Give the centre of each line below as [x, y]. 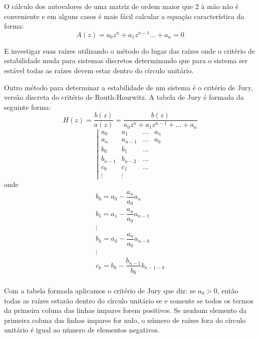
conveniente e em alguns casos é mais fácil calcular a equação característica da [124, 16]
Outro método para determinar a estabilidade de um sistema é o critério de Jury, [128, 87]
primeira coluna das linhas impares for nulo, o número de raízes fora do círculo [125, 320]
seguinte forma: [28, 107]
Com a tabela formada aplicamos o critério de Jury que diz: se [100, 290]
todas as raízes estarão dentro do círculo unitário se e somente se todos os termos [129, 300]
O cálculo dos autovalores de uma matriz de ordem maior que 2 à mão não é [121, 6]
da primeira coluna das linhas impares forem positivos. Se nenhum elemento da [125, 310]
